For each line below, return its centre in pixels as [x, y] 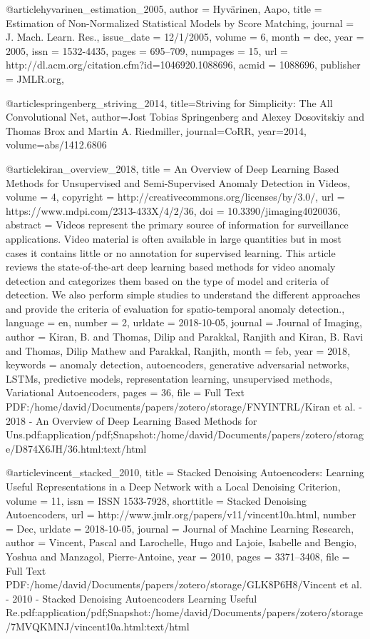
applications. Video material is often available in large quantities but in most [174, 238]
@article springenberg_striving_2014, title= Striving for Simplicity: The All [169, 102]
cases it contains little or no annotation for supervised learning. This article [171, 252]
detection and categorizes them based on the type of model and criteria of [167, 280]
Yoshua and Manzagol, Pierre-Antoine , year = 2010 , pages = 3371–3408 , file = [178, 556]
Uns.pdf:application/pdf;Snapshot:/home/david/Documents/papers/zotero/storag [185, 434]
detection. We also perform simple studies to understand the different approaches [183, 295]
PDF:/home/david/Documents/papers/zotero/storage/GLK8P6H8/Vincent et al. [184, 584]
